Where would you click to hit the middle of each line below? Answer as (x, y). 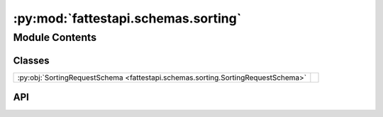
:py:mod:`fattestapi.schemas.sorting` (127, 18)
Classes (31, 60)
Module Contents (55, 37)
